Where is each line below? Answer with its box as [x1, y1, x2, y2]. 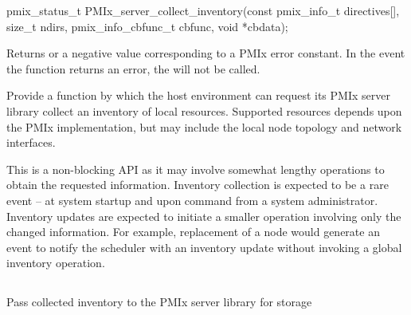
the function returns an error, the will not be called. [6, 60, 260, 77]
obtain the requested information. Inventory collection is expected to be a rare [6, 176, 389, 193]
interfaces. [6, 134, 56, 151]
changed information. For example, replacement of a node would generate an [6, 223, 380, 240]
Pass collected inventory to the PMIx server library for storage [6, 293, 312, 310]
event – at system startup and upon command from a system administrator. [6, 191, 378, 208]
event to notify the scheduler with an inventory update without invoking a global [6, 238, 402, 255]
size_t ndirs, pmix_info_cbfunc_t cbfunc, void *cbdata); [6, 18, 288, 34]
